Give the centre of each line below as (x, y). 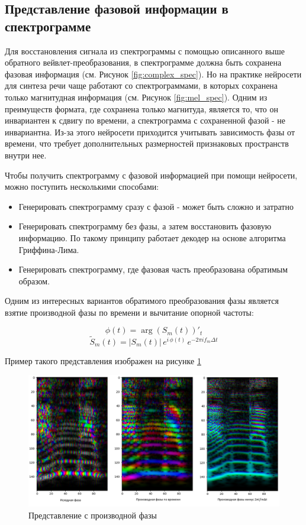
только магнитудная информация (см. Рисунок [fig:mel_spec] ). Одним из (136, 97)
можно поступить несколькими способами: (82, 187)
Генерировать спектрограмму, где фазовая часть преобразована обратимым (153, 269)
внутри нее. (26, 155)
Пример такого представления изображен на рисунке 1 (103, 360)
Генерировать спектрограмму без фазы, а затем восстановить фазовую (145, 226)
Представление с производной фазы (93, 515)
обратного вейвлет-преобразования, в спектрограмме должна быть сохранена (143, 62)
